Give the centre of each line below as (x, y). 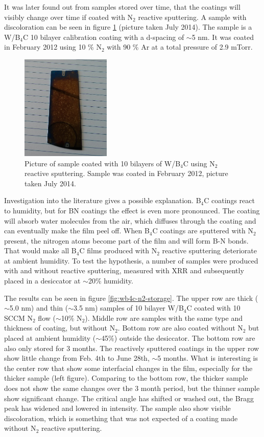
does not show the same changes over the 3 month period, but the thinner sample (132, 388)
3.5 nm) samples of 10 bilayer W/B (129, 308)
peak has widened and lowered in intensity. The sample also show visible (117, 408)
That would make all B (40, 250)
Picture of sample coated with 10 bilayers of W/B (103, 163)
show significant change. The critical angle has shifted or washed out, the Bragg (129, 398)
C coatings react (229, 200)
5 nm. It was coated (223, 37)
